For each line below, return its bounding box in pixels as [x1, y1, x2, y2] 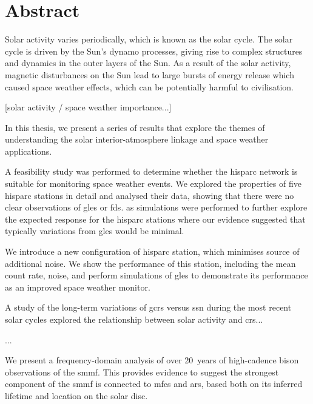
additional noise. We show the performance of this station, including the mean [5, 257, 296, 269]
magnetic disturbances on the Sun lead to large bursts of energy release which [5, 68, 294, 81]
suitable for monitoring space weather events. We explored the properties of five [5, 177, 301, 190]
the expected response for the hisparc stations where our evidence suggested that [5, 212, 306, 225]
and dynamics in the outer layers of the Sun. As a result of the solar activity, [5, 56, 291, 69]
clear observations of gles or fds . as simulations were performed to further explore [5, 201, 308, 214]
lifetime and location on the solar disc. [5, 389, 148, 402]
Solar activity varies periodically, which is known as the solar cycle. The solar [5, 33, 293, 45]
